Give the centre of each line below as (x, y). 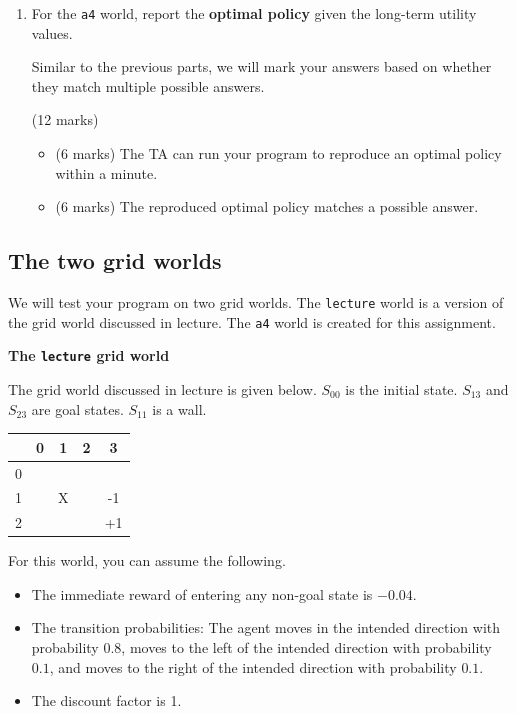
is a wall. (179, 408)
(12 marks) (65, 119)
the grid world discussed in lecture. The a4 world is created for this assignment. (252, 321)
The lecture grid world (89, 355)
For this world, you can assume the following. (147, 560)
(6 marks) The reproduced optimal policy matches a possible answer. (267, 206)
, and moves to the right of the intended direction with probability (253, 666)
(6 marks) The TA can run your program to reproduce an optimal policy (278, 153)
